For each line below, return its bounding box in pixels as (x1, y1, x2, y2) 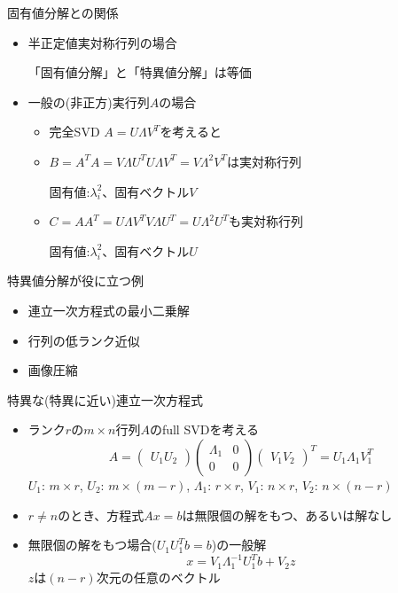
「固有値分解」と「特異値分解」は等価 (27, 63, 252, 82)
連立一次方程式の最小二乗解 (27, 300, 190, 319)
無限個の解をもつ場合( (27, 535, 157, 554)
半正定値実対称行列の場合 (27, 33, 177, 51)
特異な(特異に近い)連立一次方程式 (7, 390, 203, 409)
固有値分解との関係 (7, 4, 119, 21)
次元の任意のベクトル (96, 567, 221, 586)
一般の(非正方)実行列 (27, 92, 150, 111)
